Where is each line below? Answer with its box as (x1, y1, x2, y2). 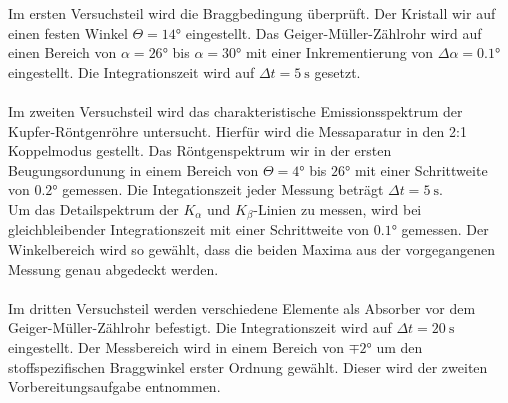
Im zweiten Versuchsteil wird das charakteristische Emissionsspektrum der (8, 100, 463, 121)
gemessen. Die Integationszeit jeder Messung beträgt (62, 179, 384, 200)
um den (376, 336, 423, 357)
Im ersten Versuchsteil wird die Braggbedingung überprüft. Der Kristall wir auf (8, 3, 496, 23)
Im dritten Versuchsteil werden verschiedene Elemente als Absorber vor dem (8, 297, 476, 318)
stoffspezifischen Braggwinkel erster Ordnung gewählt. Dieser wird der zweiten (8, 356, 488, 377)
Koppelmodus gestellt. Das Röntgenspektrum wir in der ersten (8, 140, 392, 161)
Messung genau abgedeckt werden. (8, 258, 219, 279)
